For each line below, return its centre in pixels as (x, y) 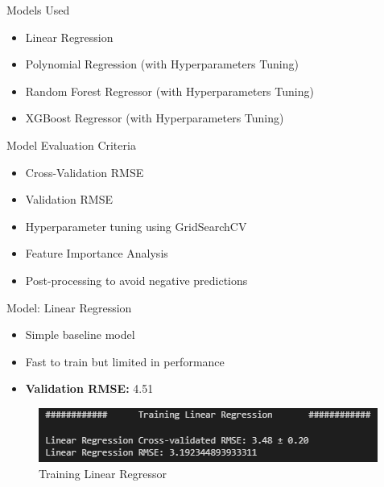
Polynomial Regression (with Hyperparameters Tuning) (162, 64)
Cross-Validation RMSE (85, 172)
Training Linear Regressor (103, 473)
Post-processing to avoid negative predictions (136, 280)
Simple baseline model (80, 334)
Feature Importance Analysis (97, 253)
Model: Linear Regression (69, 307)
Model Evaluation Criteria (71, 144)
